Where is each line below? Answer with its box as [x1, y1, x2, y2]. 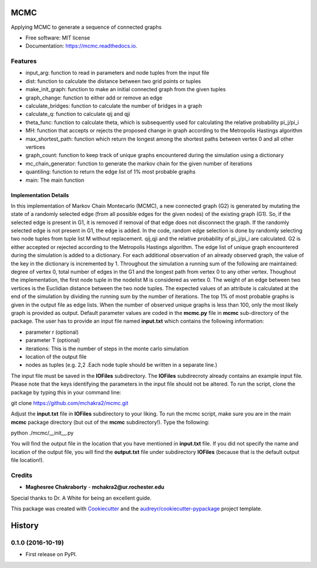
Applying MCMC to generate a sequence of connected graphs [11, 24, 162, 31]
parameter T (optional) [25, 337, 80, 344]
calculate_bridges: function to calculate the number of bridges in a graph [25, 102, 203, 109]
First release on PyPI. [25, 551, 77, 558]
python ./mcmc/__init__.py [11, 430, 74, 437]
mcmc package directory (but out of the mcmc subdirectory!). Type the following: [11, 418, 210, 426]
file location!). [11, 457, 44, 464]
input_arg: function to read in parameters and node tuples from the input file [25, 69, 210, 77]
